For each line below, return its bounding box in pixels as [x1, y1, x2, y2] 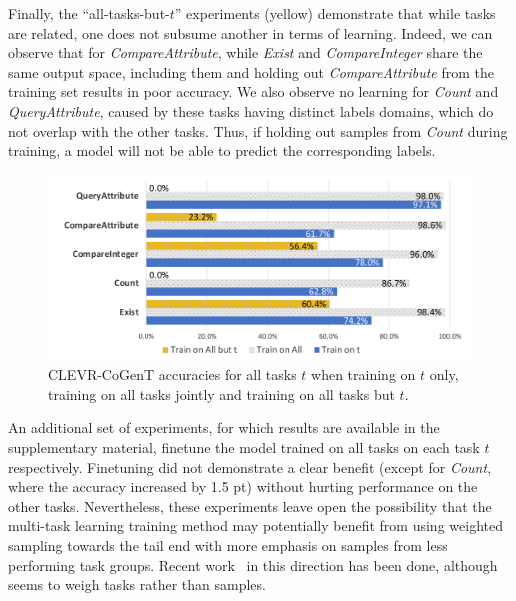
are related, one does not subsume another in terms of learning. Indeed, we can [8, 22, 493, 43]
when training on [311, 364, 416, 385]
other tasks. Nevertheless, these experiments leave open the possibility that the [8, 495, 492, 516]
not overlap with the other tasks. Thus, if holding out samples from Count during [8, 120, 508, 141]
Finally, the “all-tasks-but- [8, 3, 170, 23]
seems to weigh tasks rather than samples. [8, 574, 266, 595]
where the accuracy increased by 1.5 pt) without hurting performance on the [8, 476, 478, 497]
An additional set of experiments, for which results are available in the [8, 417, 440, 438]
